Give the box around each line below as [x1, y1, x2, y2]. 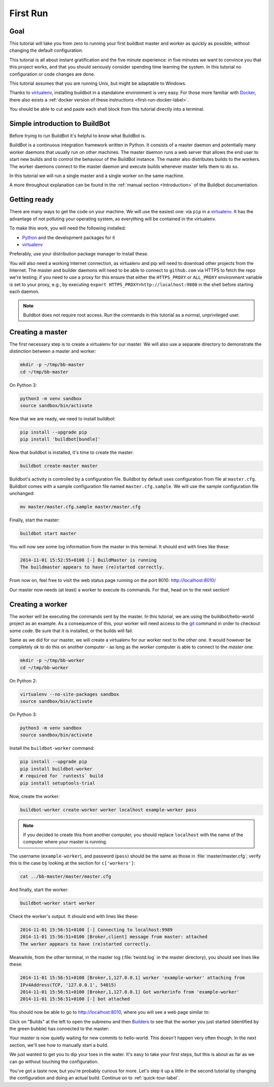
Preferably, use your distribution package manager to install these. [9, 251, 149, 257]
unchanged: [9, 490, 35, 497]
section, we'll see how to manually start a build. [9, 1042, 109, 1048]
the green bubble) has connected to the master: [9, 1026, 110, 1032]
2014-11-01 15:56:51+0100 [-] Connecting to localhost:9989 [20, 927, 173, 933]
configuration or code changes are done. [9, 71, 95, 77]
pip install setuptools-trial [20, 780, 95, 786]
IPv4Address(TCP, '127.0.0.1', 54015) [20, 982, 117, 987]
